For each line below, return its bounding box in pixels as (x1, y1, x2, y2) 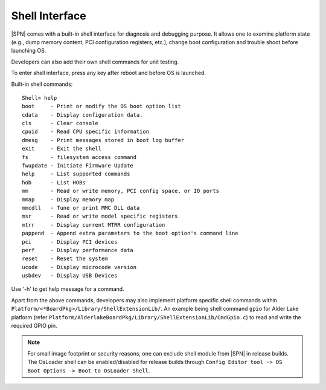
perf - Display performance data (22, 247, 134, 253)
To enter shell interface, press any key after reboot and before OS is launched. (11, 70, 206, 77)
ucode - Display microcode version (22, 264, 137, 270)
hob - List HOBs (22, 179, 86, 186)
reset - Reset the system (22, 255, 108, 262)
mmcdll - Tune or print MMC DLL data (22, 204, 140, 211)
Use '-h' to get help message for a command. (11, 285, 124, 293)
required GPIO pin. (11, 322, 57, 330)
